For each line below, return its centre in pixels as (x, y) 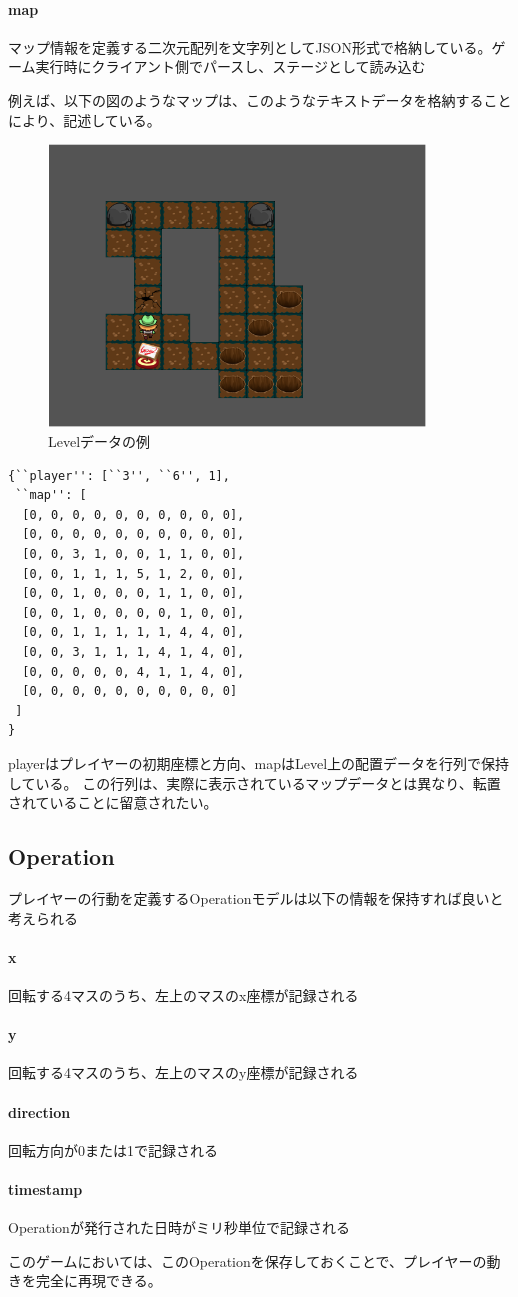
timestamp (45, 1188)
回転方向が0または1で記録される (113, 1149)
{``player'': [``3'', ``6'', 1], (119, 475)
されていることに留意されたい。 (113, 802)
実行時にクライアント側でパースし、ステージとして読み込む (230, 66)
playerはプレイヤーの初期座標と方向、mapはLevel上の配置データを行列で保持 (259, 762)
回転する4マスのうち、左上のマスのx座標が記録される (183, 994)
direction (39, 1111)
